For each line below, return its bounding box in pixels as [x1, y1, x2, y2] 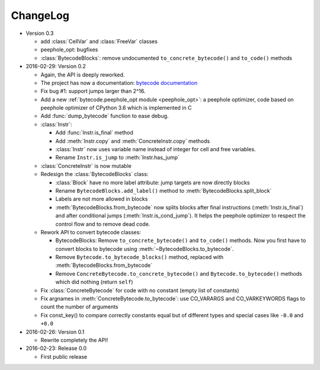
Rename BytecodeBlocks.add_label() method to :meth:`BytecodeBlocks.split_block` [55, 187, 272, 194]
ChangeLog [11, 9, 69, 22]
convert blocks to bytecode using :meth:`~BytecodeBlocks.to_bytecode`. [55, 245, 234, 252]
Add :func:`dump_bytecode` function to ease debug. [40, 113, 169, 120]
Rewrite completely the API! [40, 337, 108, 343]
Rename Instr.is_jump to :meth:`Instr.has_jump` [55, 154, 180, 161]
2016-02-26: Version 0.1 [25, 328, 85, 335]
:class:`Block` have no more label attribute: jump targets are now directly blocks [55, 178, 250, 186]
